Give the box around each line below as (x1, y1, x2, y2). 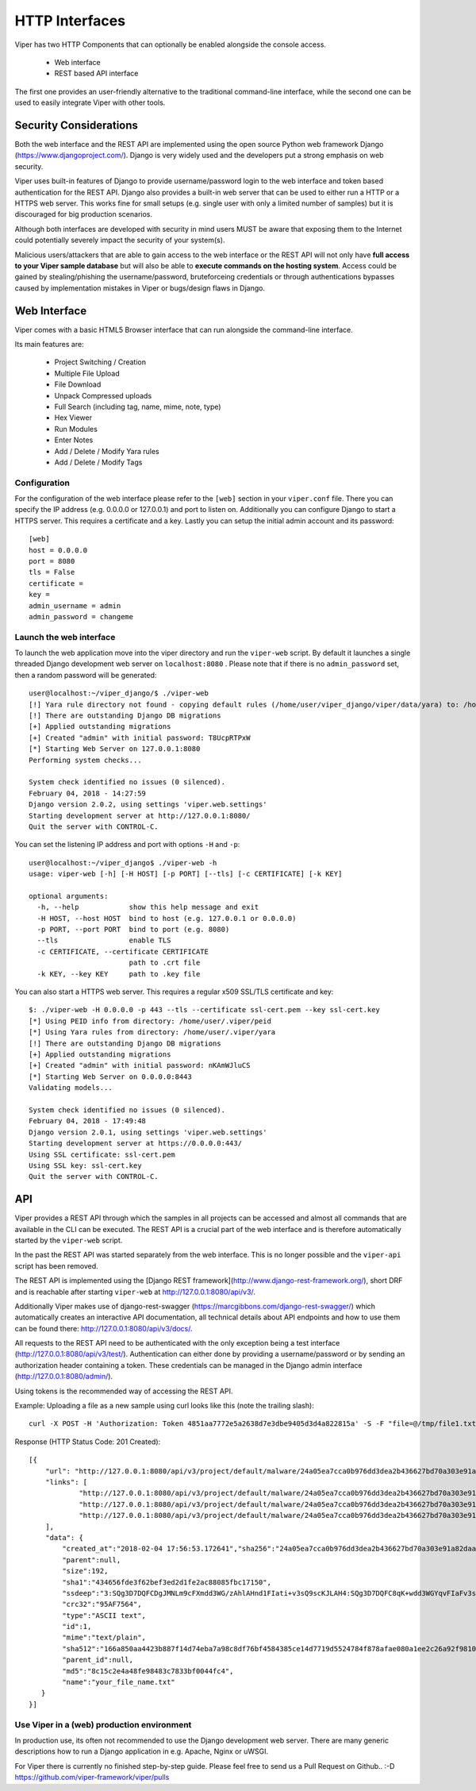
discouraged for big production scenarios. (14, 210, 152, 219)
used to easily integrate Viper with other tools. (14, 98, 166, 107)
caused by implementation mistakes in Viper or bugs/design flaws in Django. (14, 283, 266, 293)
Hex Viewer (54, 413, 93, 422)
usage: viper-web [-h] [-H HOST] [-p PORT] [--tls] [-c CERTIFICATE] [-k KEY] (29, 869, 343, 879)
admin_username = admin (29, 601, 121, 610)
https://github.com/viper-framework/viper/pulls (14, 1773, 170, 1782)
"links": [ (44, 1477, 88, 1486)
